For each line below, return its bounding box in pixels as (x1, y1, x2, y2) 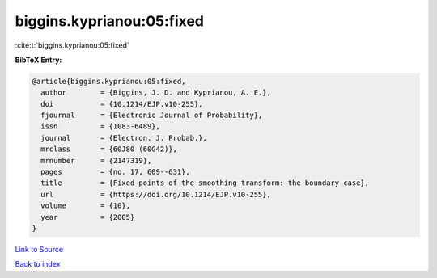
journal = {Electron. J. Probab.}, (40, 133, 208, 142)
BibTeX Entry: (15, 55, 62, 65)
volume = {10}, (40, 201, 131, 210)
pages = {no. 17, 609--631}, (40, 167, 190, 177)
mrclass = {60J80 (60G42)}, (40, 145, 178, 154)
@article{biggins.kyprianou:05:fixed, (32, 77, 186, 86)
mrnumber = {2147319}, (40, 156, 152, 165)
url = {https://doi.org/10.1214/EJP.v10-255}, (40, 190, 271, 199)
